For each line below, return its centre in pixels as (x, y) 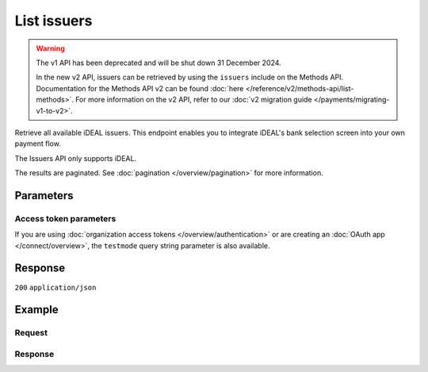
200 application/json (55, 287)
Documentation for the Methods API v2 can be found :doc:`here (140, 88)
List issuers (53, 21)
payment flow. (38, 144)
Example (36, 310)
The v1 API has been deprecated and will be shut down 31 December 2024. (159, 63)
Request (31, 333)
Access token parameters (65, 218)
